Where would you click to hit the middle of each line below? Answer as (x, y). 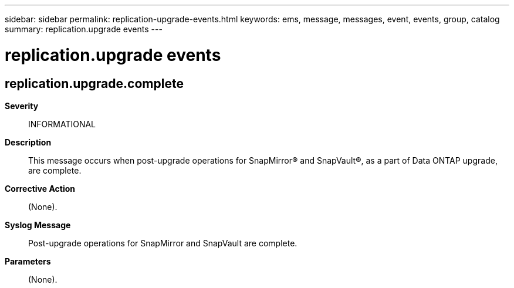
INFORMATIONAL (62, 124)
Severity (22, 106)
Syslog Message (38, 225)
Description (28, 142)
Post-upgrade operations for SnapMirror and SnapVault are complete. (163, 243)
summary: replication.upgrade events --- (84, 29)
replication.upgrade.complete (94, 83)
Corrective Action (40, 188)
